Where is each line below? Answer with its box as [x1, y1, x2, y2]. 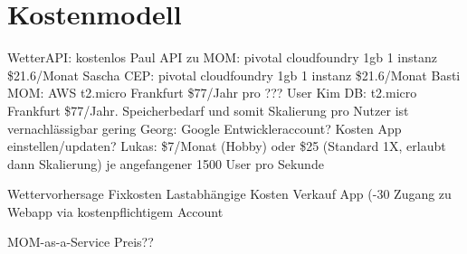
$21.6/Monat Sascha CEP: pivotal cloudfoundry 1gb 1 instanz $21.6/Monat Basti [7, 65, 461, 84]
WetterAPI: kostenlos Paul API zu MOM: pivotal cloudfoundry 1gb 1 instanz [7, 48, 438, 67]
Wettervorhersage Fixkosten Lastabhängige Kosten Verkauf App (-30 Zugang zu [7, 184, 452, 203]
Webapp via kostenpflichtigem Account [7, 202, 224, 221]
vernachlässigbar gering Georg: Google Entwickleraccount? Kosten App [7, 118, 402, 137]
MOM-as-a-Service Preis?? [7, 232, 154, 251]
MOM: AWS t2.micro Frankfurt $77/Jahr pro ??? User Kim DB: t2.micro [7, 83, 417, 102]
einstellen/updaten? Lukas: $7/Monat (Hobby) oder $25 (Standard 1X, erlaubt [7, 136, 446, 155]
